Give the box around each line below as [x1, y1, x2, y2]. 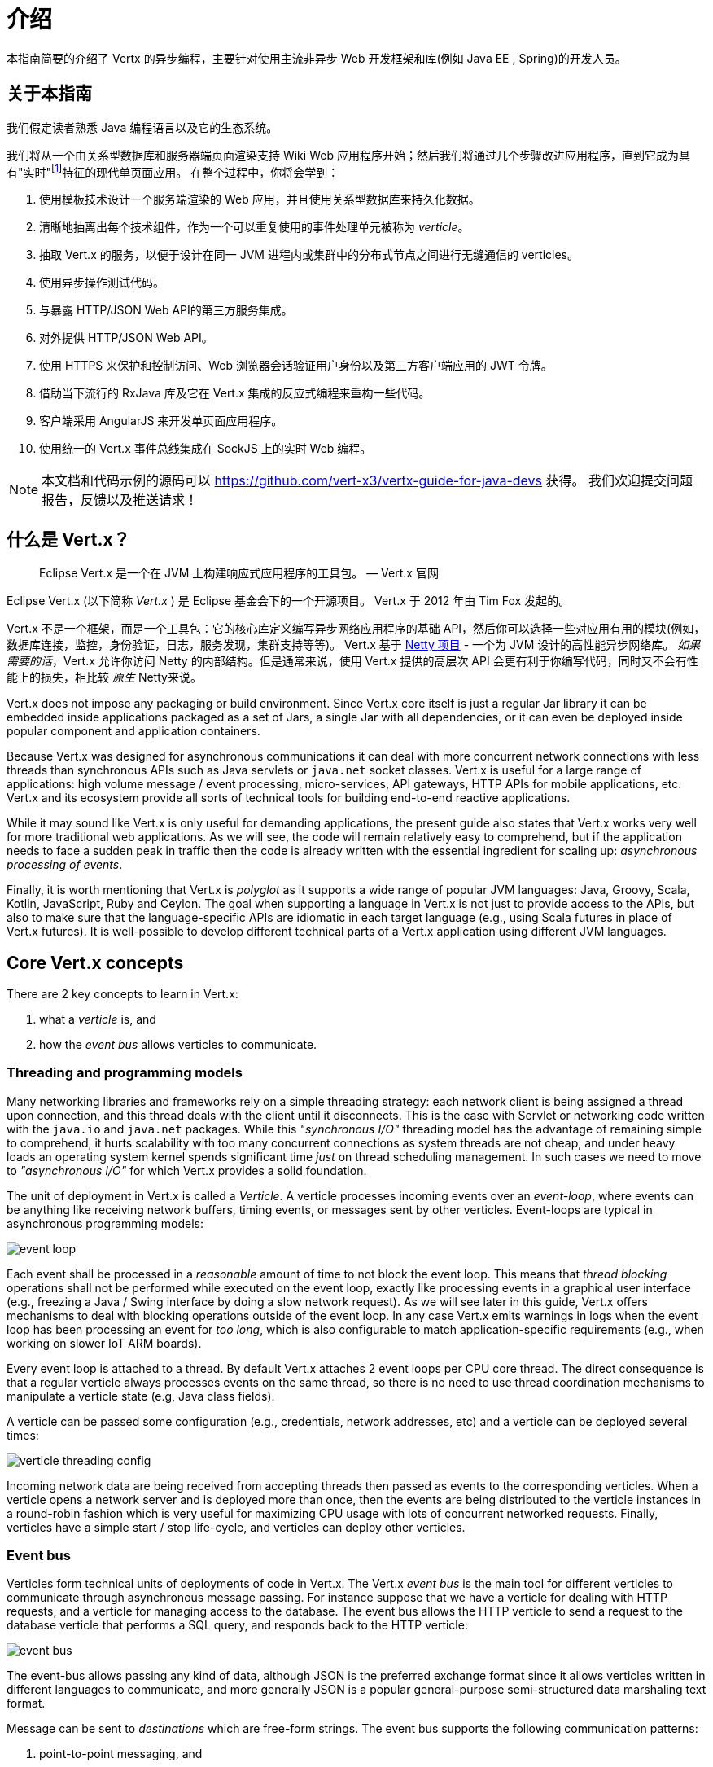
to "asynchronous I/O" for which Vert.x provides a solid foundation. [7, 1163, 367, 1177]
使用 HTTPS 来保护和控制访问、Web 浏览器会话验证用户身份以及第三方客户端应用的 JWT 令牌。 [39, 358, 553, 373]
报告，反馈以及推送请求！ [42, 492, 199, 509]
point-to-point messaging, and [39, 1747, 203, 1761]
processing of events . [7, 857, 123, 872]
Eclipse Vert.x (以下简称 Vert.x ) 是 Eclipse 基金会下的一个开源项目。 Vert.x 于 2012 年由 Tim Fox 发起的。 [7, 594, 571, 608]
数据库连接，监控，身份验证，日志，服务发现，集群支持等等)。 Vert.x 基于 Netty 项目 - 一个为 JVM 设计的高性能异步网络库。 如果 [7, 638, 701, 652]
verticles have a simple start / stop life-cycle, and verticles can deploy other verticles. [7, 1519, 466, 1534]
